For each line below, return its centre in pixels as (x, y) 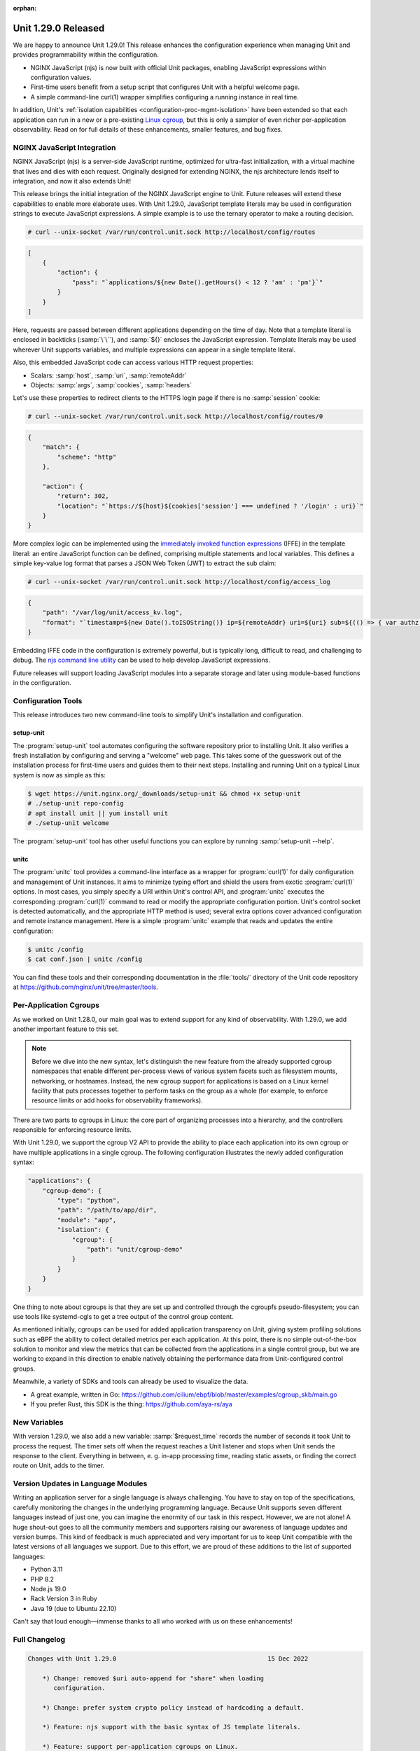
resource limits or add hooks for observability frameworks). (117, 1100)
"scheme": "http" (87, 457)
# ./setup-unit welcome (69, 823)
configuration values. (61, 78)
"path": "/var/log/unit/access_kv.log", (113, 612)
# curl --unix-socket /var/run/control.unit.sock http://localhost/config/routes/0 (175, 416)
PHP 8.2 (42, 1579)
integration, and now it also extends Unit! (72, 181)
